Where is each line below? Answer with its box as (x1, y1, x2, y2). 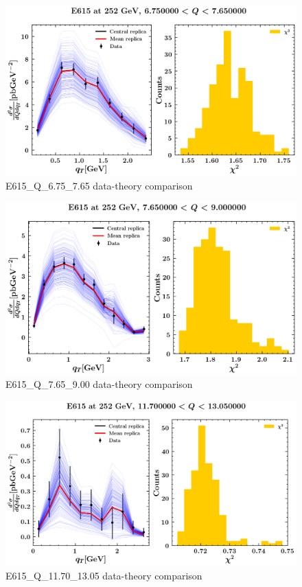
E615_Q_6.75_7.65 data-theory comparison (5, 178, 193, 192)
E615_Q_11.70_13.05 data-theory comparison (5, 568, 202, 582)
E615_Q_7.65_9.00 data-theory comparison (5, 377, 193, 391)
